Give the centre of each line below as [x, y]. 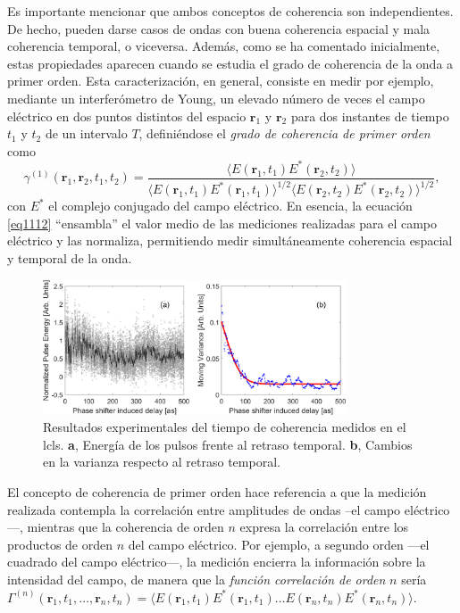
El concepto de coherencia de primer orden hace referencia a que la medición [217, 492]
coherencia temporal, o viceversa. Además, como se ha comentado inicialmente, [224, 46]
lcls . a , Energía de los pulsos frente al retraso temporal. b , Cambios [228, 444]
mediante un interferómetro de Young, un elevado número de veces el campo [216, 98]
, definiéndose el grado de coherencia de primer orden [284, 133]
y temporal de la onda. [70, 258]
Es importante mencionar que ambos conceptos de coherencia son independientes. [230, 11]
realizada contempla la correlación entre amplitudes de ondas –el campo [204, 509]
